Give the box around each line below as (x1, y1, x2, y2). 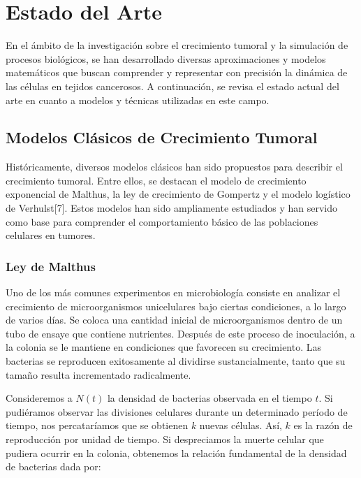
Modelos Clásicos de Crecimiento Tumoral (6, 126, 318, 148)
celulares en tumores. (6, 228, 96, 242)
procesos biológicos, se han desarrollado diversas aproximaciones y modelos (6, 51, 326, 66)
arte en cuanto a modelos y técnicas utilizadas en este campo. (6, 92, 270, 107)
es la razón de (293, 418, 353, 433)
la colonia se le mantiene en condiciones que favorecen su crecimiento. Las (6, 340, 322, 354)
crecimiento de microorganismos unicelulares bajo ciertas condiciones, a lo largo (6, 298, 346, 313)
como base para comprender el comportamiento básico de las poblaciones (6, 214, 318, 229)
